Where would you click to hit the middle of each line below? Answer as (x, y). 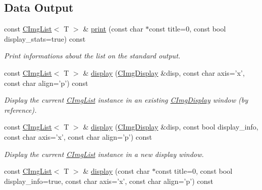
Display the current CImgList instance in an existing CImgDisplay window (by (126, 100)
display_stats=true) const (45, 38)
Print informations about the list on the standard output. (92, 56)
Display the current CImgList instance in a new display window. (104, 154)
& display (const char (116, 171)
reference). (21, 109)
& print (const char (113, 29)
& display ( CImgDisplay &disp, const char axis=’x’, (164, 72)
